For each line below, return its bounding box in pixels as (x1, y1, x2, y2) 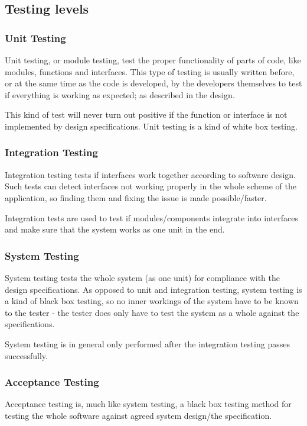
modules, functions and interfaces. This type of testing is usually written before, (5, 65, 295, 78)
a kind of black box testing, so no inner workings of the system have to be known (5, 295, 299, 307)
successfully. (5, 349, 48, 362)
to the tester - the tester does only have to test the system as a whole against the (5, 306, 299, 318)
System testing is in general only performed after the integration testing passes (5, 337, 290, 350)
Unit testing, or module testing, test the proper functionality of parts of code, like (5, 54, 301, 66)
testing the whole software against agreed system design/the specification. (5, 409, 272, 421)
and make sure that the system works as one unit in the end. (5, 223, 225, 235)
